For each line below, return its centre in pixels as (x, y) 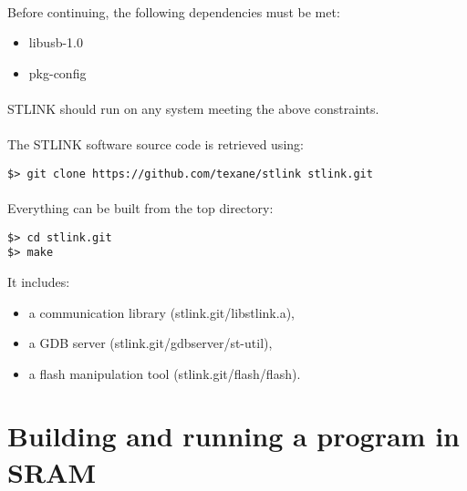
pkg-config (57, 72)
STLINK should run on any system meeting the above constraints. (193, 108)
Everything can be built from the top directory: (140, 208)
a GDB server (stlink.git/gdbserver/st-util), (150, 343)
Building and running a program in (233, 436)
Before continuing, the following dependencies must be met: (174, 11)
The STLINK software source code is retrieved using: (156, 144)
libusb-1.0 (56, 42)
